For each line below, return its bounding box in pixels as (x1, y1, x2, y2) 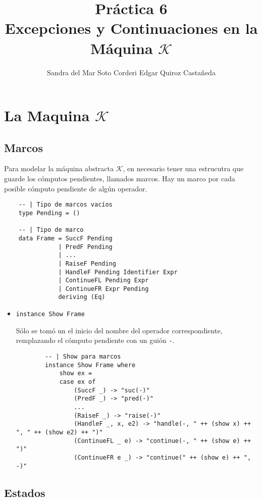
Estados (4, 484, 45, 500)
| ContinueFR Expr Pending (58, 285, 149, 292)
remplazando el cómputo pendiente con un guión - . (16, 335, 175, 345)
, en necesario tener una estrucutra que (123, 163, 244, 174)
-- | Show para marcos (45, 353, 121, 361)
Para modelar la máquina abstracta (4, 163, 114, 174)
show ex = (59, 370, 92, 377)
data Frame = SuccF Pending (18, 234, 113, 242)
